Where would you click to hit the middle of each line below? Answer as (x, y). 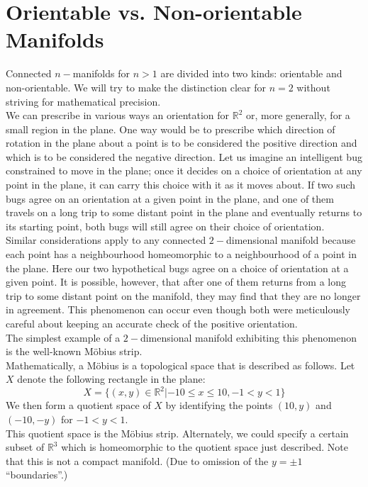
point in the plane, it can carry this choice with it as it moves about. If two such (181, 185)
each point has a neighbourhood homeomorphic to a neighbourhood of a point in (181, 254)
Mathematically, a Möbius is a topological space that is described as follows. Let (180, 365)
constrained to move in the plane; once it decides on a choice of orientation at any (184, 170)
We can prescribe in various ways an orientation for (118, 115)
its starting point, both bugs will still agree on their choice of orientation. (165, 226)
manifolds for (101, 73)
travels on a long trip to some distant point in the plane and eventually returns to (184, 212)
